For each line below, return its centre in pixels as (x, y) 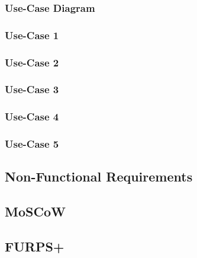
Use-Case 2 (32, 62)
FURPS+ (35, 246)
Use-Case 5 (32, 144)
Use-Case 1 (32, 35)
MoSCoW (35, 211)
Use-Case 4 (32, 117)
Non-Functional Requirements (99, 176)
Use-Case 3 (32, 89)
